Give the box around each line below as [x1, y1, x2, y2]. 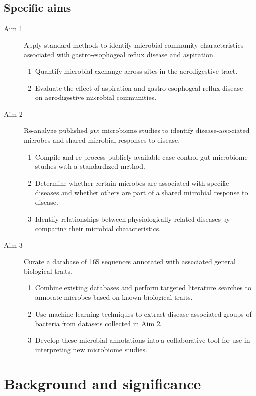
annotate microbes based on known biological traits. [35, 292, 192, 302]
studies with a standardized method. [35, 161, 145, 171]
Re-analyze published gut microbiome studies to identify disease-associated [24, 125, 250, 135]
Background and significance [4, 373, 201, 394]
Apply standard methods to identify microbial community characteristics [24, 39, 244, 50]
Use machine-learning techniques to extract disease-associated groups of [35, 308, 252, 319]
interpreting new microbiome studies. [35, 344, 147, 355]
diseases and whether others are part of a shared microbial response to [35, 187, 248, 198]
